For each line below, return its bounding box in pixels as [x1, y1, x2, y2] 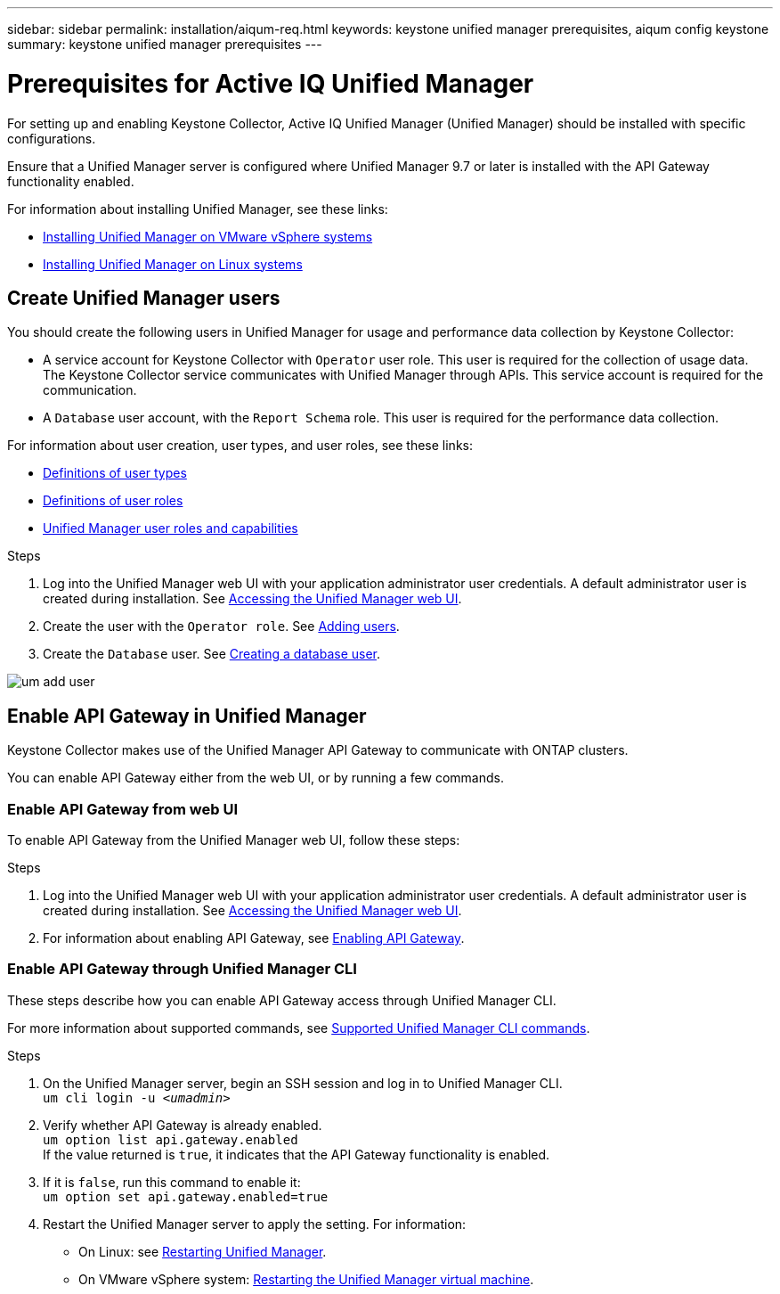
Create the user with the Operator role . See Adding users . [43, 618, 400, 635]
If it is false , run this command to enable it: [43, 1174, 301, 1190]
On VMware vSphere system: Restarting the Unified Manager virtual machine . [78, 1271, 534, 1287]
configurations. [7, 130, 96, 146]
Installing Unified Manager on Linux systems [43, 256, 303, 272]
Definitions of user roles [43, 493, 183, 509]
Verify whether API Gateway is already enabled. [43, 1117, 322, 1133]
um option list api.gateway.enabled [43, 1132, 298, 1147]
